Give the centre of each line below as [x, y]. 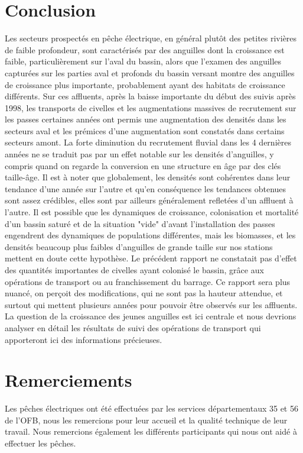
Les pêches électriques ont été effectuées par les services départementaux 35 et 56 [151, 408]
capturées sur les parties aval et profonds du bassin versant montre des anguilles [150, 72]
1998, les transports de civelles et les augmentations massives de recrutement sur [151, 107]
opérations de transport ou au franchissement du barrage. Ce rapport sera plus [148, 281]
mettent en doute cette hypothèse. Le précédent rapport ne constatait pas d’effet [151, 258]
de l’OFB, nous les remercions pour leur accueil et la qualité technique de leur [146, 420]
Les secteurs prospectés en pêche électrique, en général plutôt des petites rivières [151, 38]
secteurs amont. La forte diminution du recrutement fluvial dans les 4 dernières [148, 142]
